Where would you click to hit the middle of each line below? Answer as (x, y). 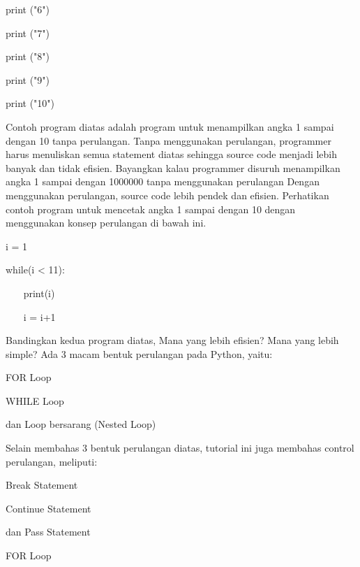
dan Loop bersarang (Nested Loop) (81, 424)
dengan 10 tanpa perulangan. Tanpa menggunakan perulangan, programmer (168, 140)
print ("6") (28, 9)
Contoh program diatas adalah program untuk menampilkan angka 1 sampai (170, 126)
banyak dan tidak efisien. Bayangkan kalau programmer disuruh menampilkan (173, 167)
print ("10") (30, 103)
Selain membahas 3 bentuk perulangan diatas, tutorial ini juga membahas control (180, 448)
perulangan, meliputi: (52, 461)
